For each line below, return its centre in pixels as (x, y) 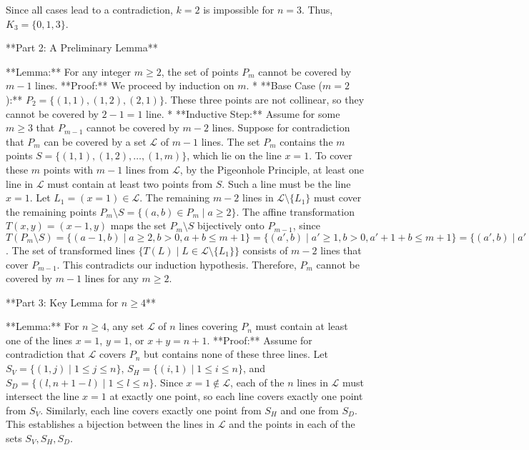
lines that (341, 250)
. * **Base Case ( (284, 85)
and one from (310, 410)
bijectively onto (231, 225)
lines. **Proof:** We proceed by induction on (135, 85)
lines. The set (231, 141)
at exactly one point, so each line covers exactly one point (236, 396)
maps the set (138, 225)
